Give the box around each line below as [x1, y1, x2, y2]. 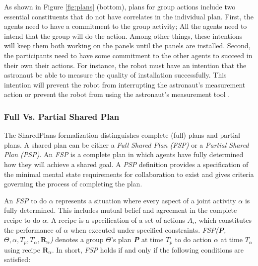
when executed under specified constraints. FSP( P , [70, 224, 226, 235]
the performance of [4, 224, 62, 235]
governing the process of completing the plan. [4, 178, 142, 189]
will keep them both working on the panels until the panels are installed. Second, [4, 40, 251, 51]
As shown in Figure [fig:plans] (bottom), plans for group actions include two [4, 1, 236, 11]
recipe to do [4, 214, 40, 225]
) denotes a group [50, 234, 104, 245]
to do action [175, 234, 212, 245]
